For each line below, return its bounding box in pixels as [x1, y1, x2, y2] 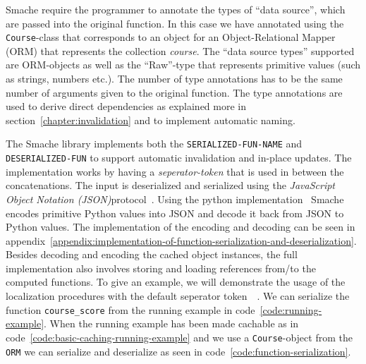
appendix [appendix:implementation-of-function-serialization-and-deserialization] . [6, 233, 357, 248]
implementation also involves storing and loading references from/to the [6, 260, 316, 275]
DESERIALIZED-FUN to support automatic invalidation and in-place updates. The [6, 150, 352, 165]
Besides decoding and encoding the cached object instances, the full [6, 247, 298, 262]
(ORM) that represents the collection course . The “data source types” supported [6, 43, 355, 58]
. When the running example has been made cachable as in [44, 316, 299, 331]
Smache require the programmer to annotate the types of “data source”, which [6, 2, 346, 16]
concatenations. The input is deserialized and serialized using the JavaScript [6, 178, 335, 193]
